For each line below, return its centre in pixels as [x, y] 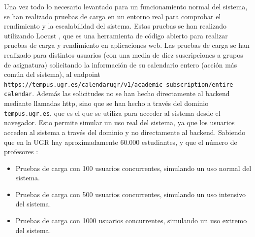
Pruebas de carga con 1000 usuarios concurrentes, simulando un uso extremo [131, 220]
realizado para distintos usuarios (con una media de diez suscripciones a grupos [124, 54]
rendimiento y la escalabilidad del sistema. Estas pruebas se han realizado [115, 26]
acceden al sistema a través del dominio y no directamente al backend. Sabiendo [125, 132]
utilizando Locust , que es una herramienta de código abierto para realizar [116, 35]
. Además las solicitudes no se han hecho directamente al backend [131, 93]
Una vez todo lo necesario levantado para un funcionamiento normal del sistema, [126, 6]
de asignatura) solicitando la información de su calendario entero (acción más [121, 64]
